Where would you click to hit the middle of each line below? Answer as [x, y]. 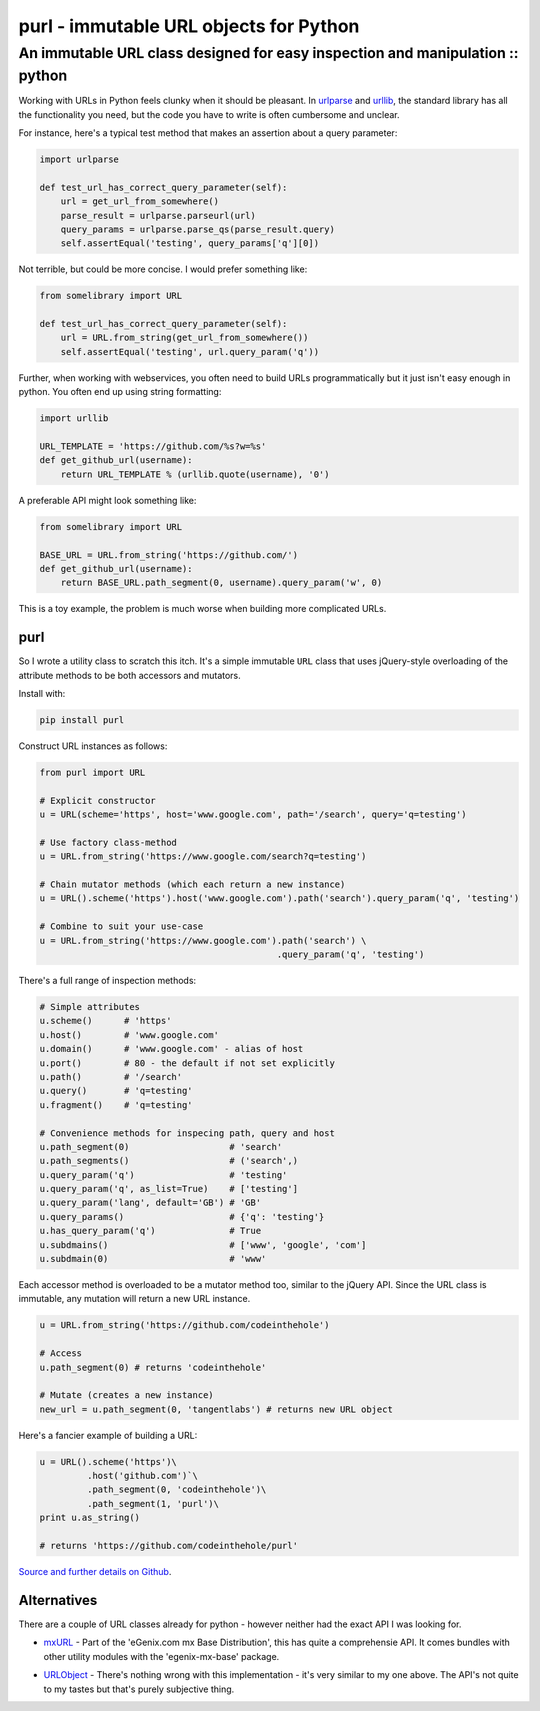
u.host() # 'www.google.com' [129, 1034]
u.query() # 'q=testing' [116, 1091]
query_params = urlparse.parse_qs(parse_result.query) [197, 229]
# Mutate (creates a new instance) [126, 1395]
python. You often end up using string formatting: [120, 392]
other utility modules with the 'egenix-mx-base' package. [161, 1656]
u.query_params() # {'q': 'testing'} [182, 1216]
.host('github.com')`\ [142, 1476]
